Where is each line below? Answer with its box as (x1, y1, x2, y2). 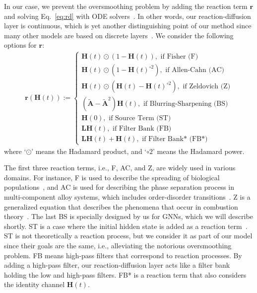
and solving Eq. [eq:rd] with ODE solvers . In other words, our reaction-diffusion (4, 10, 251, 21)
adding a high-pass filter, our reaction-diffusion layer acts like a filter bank (4, 260, 230, 270)
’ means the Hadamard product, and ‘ (31, 146, 147, 156)
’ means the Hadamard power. (153, 146, 245, 156)
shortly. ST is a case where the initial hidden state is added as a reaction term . (4, 220, 248, 231)
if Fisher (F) (160, 53, 198, 61)
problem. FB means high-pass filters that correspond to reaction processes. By (4, 250, 242, 260)
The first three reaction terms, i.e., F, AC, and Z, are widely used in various (4, 162, 236, 173)
